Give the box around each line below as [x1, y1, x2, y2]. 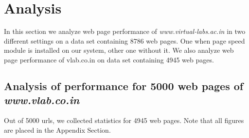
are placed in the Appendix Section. [4, 124, 111, 135]
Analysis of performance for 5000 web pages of [4, 78, 244, 93]
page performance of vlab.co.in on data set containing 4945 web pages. [4, 54, 214, 64]
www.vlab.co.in [4, 92, 80, 107]
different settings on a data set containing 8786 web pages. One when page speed [4, 35, 245, 46]
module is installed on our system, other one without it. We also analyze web [4, 45, 234, 55]
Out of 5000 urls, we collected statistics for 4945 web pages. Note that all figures [4, 115, 244, 125]
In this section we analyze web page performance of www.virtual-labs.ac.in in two [4, 26, 246, 36]
